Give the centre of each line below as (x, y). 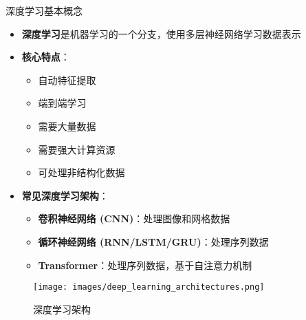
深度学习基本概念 (44, 10)
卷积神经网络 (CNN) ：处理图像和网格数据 (134, 218)
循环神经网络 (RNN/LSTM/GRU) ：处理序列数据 (153, 241)
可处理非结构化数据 (81, 172)
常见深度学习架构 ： (65, 195)
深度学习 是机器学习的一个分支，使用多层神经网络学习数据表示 (161, 33)
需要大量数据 (67, 126)
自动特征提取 (67, 79)
